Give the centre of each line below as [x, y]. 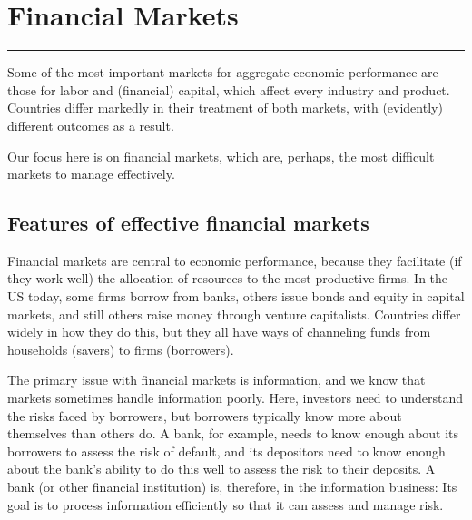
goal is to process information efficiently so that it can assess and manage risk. [226, 504]
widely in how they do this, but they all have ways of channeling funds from [219, 332]
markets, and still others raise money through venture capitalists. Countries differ [234, 314]
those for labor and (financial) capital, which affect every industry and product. [229, 89]
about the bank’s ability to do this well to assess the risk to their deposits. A [221, 469]
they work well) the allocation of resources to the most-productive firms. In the [228, 278]
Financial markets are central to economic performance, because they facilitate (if [235, 260]
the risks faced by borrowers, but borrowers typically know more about [205, 415]
